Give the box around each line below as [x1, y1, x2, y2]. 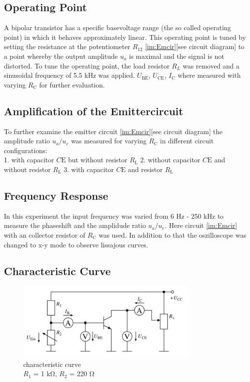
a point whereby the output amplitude [4, 51, 118, 61]
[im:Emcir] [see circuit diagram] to [145, 41, 245, 52]
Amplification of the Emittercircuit [4, 103, 184, 118]
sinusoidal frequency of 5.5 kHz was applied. [4, 70, 135, 80]
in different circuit [160, 136, 214, 146]
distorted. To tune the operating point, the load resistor [4, 60, 170, 70]
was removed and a [183, 60, 240, 70]
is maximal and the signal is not [129, 51, 224, 61]
